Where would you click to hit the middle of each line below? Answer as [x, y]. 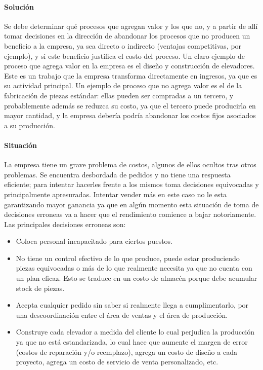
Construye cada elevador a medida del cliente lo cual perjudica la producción [135, 332]
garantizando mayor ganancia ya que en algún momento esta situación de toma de [131, 204]
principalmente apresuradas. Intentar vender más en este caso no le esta [116, 194]
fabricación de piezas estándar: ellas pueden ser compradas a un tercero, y [119, 95]
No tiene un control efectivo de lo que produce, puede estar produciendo [128, 258]
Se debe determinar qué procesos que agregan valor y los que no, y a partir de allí [131, 26]
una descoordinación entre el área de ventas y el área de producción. [122, 314]
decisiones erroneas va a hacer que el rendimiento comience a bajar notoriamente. [130, 214]
